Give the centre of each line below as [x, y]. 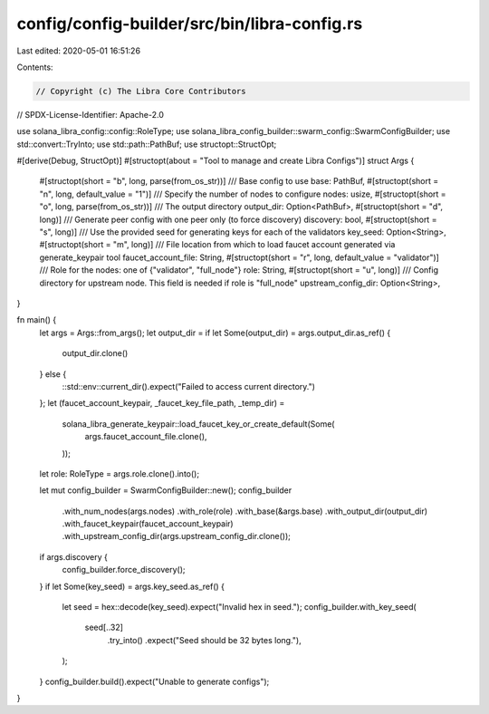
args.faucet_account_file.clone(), [146, 437]
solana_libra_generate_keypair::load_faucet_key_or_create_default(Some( [198, 424]
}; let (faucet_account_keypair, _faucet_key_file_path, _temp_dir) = [162, 403]
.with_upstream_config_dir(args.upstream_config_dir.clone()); [177, 536]
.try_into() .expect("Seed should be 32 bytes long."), [205, 640]
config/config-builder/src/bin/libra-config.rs [190, 24]
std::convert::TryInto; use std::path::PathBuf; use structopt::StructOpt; [147, 144]
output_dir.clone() [95, 353]
